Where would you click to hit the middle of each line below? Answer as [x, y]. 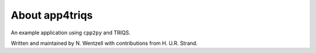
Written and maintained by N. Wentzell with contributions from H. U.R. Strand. [104, 43]
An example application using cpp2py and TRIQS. [71, 33]
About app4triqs [52, 15]
